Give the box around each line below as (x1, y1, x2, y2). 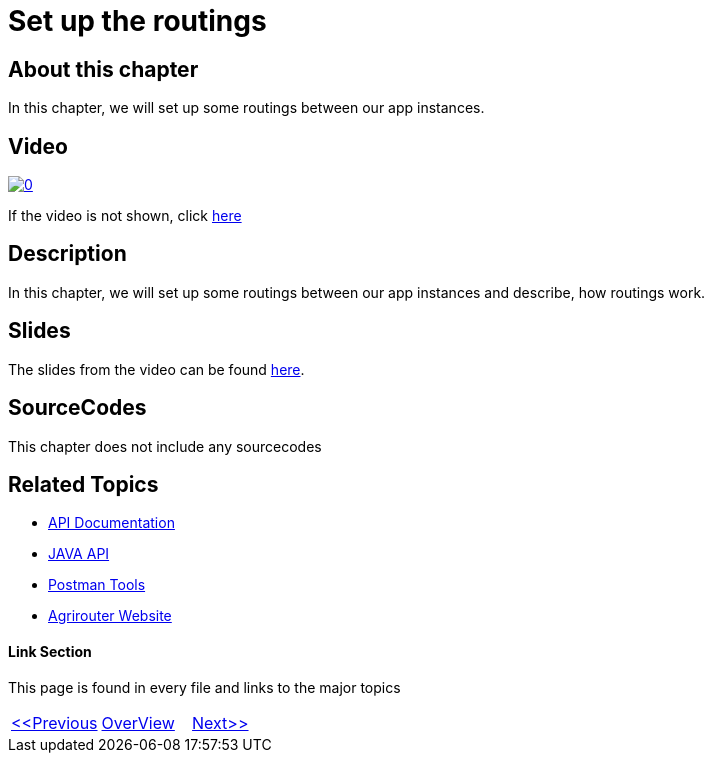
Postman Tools (48, 576, 146, 594)
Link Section (8, 643, 92, 660)
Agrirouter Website (48, 607, 172, 625)
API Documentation (48, 514, 175, 532)
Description (8, 241, 127, 267)
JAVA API (48, 545, 110, 563)
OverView (101, 712, 175, 733)
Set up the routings (8, 4, 267, 38)
